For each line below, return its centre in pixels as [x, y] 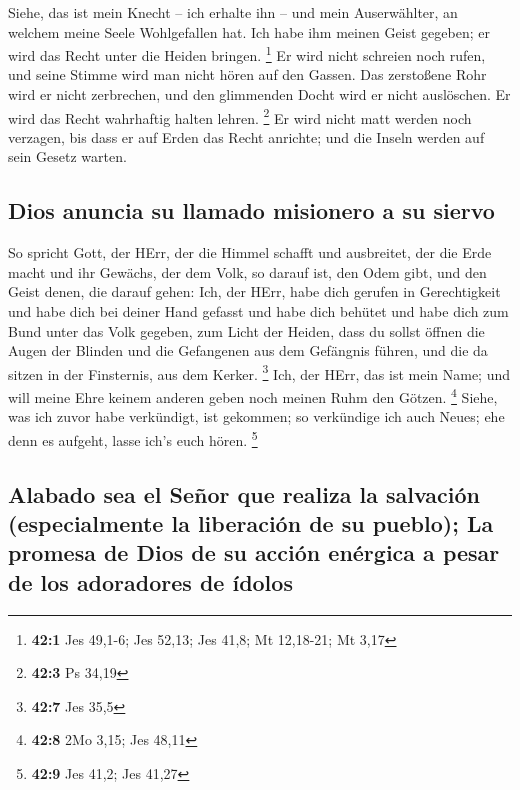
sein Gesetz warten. [67, 156]
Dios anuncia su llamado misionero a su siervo [251, 210]
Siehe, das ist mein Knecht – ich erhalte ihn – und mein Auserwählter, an [233, 12]
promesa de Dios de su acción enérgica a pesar [254, 552]
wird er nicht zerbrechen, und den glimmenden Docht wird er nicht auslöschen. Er [259, 94]
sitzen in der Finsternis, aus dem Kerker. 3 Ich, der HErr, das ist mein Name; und [259, 372]
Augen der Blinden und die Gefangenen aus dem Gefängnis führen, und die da [248, 350]
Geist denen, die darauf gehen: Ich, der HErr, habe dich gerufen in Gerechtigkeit [254, 291]
